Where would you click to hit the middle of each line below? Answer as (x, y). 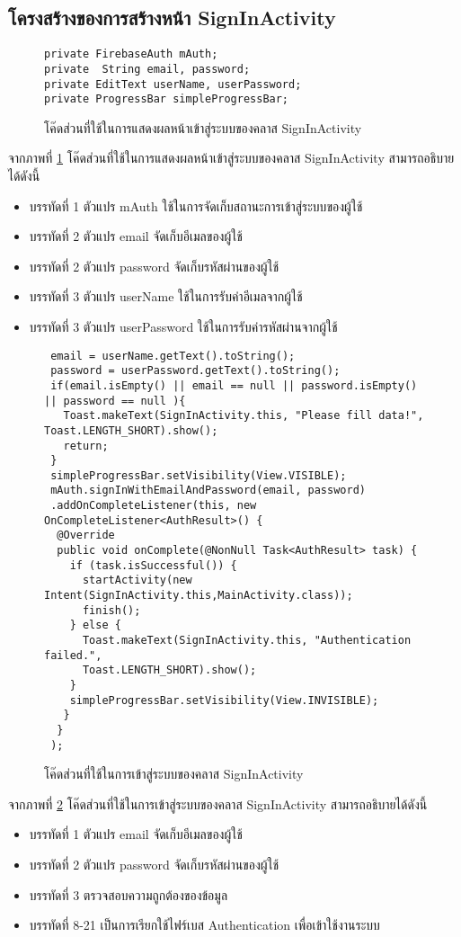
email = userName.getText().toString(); (173, 356)
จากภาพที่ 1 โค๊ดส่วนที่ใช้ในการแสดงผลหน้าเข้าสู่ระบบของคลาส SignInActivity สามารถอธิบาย (231, 158)
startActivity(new (137, 580)
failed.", (73, 655)
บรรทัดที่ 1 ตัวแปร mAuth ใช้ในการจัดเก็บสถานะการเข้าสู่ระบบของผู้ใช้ (196, 205)
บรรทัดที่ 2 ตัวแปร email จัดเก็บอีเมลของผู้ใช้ (136, 236)
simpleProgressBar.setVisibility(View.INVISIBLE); (224, 700)
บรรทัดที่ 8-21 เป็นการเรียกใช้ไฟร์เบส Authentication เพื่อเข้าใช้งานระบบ (204, 925)
